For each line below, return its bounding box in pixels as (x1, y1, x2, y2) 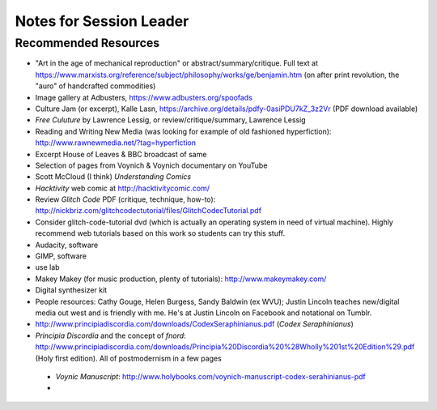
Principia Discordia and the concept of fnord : (35, 331, 186, 340)
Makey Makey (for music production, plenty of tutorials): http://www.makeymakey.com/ (35, 274, 327, 284)
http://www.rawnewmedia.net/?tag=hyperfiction (35, 138, 196, 147)
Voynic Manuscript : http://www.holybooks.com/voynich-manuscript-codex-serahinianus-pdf (55, 371, 366, 381)
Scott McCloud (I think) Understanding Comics (35, 172, 192, 182)
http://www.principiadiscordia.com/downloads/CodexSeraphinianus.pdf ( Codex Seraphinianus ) (35, 319, 354, 329)
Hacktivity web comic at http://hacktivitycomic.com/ (35, 183, 210, 193)
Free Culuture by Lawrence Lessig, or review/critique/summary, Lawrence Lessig (35, 115, 307, 125)
